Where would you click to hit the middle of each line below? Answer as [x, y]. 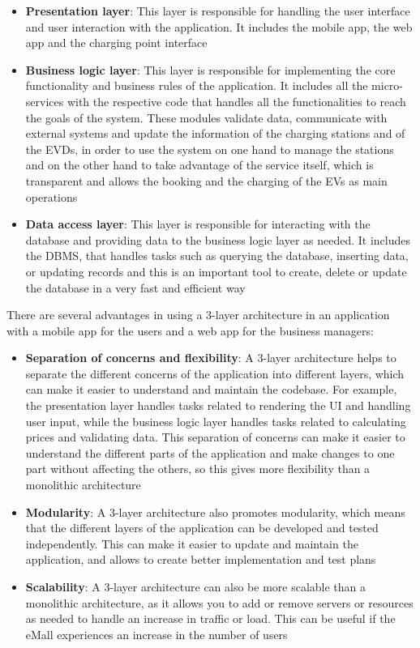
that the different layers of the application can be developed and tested [202, 528]
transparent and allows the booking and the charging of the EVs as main [206, 180]
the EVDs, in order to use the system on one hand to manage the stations [210, 149]
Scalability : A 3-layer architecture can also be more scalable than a [196, 586]
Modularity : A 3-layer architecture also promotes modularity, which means [215, 512]
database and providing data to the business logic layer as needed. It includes [218, 239]
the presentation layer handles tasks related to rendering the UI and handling [218, 405]
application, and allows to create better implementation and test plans [201, 559]
